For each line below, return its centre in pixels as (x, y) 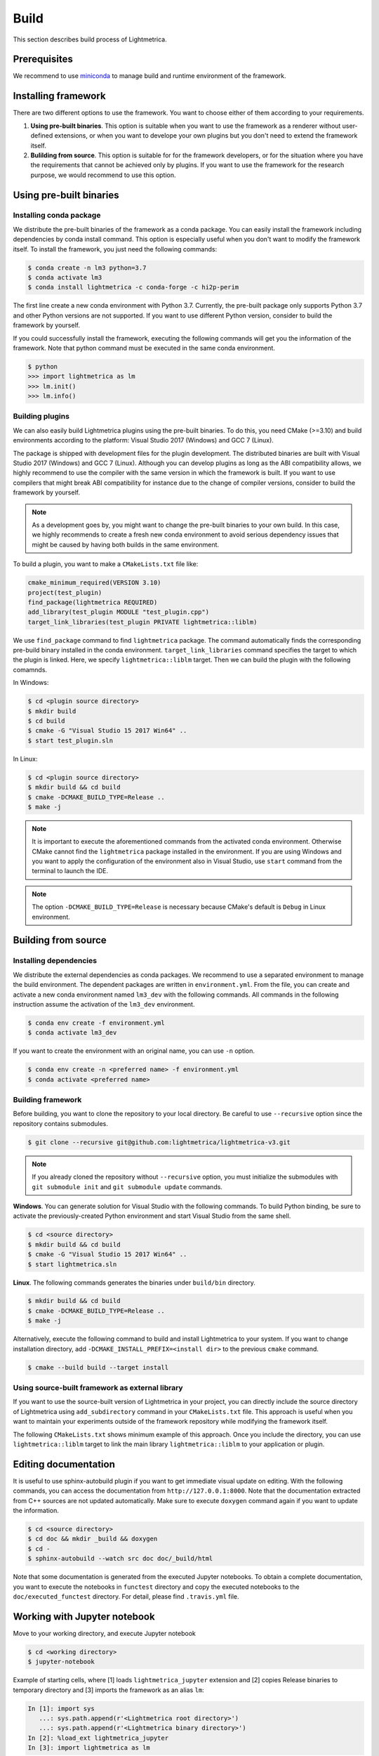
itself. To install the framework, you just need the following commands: (115, 249)
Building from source (60, 940)
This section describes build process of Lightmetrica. (90, 39)
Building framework (47, 1100)
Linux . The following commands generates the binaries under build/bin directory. (134, 1283)
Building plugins (41, 417)
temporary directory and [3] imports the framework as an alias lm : (109, 1690)
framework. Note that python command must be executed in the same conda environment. (144, 348)
